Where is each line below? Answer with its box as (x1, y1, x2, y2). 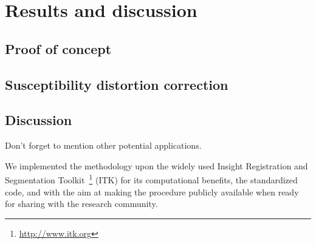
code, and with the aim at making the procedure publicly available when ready (5, 185, 299, 198)
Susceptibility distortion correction (5, 75, 228, 93)
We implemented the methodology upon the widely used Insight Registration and (5, 159, 308, 172)
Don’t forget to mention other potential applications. (5, 139, 202, 152)
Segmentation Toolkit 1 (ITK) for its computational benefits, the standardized (5, 172, 298, 186)
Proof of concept (5, 39, 112, 58)
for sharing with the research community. (5, 197, 158, 210)
